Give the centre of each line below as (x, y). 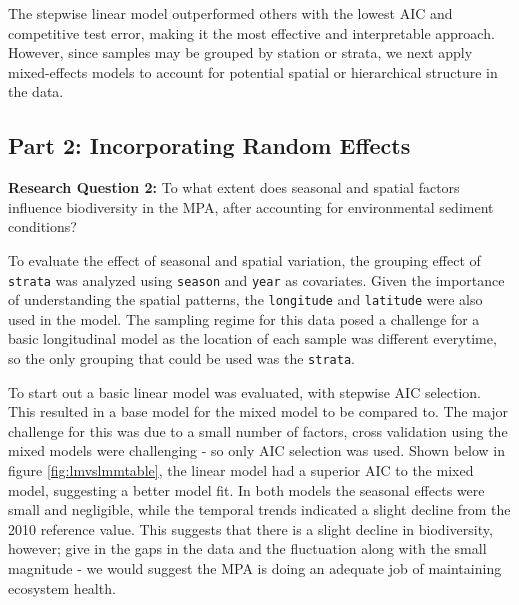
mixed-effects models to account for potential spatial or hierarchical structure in (253, 71)
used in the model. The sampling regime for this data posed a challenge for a (244, 318)
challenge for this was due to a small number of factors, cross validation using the (258, 430)
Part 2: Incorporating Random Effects (209, 145)
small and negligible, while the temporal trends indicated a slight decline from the (259, 509)
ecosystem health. (62, 587)
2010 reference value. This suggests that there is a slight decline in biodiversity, (250, 528)
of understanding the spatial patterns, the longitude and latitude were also (245, 299)
